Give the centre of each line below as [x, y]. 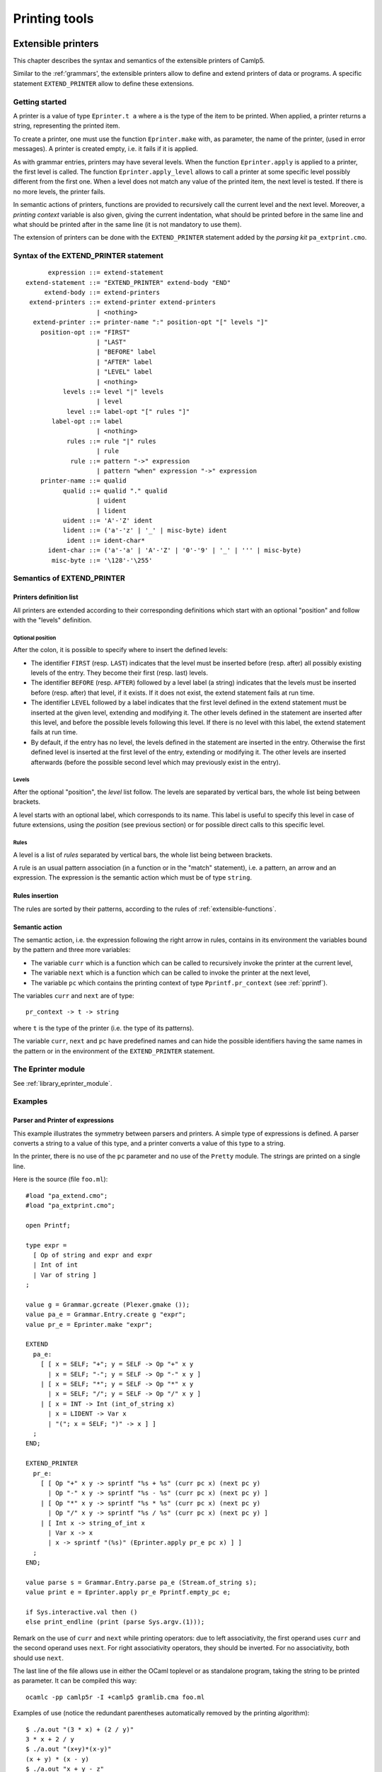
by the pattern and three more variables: [72, 950]
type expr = [46, 1245]
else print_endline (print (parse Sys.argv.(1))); [115, 1622]
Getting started [40, 101]
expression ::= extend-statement [106, 273]
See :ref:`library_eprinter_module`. [63, 1083]
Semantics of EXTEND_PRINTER [69, 578]
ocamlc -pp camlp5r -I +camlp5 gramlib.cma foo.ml [115, 1697]
